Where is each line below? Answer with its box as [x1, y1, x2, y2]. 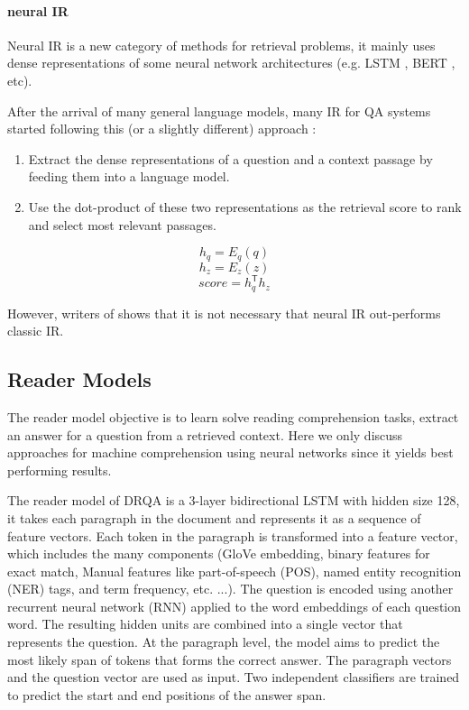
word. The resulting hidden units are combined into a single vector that [7, 614, 403, 633]
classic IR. [7, 321, 64, 340]
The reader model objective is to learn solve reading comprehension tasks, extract [7, 407, 459, 426]
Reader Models [7, 365, 152, 393]
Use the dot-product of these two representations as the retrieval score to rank [28, 197, 462, 216]
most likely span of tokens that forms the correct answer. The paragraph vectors [7, 650, 452, 669]
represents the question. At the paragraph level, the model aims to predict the [7, 632, 440, 651]
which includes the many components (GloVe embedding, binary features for [7, 544, 430, 563]
